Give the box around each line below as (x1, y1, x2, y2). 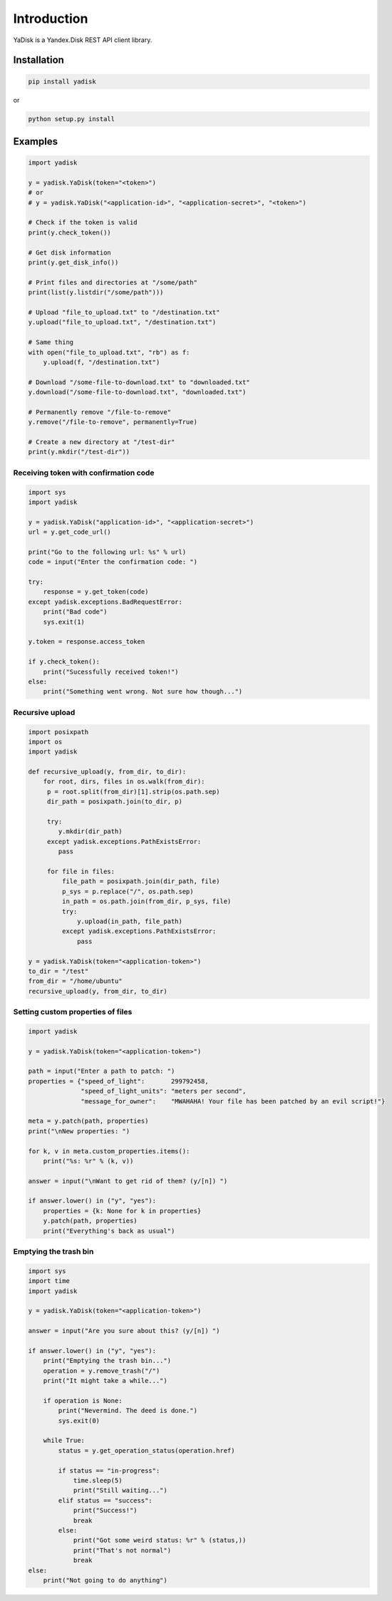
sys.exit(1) (43, 617, 86, 626)
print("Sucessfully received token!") (43, 667, 179, 676)
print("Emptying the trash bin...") (43, 1357, 171, 1365)
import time (28, 1277, 71, 1285)
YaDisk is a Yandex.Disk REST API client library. (13, 36, 153, 44)
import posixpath (28, 728, 89, 736)
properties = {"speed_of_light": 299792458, (28, 1077, 210, 1085)
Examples (13, 135, 58, 148)
